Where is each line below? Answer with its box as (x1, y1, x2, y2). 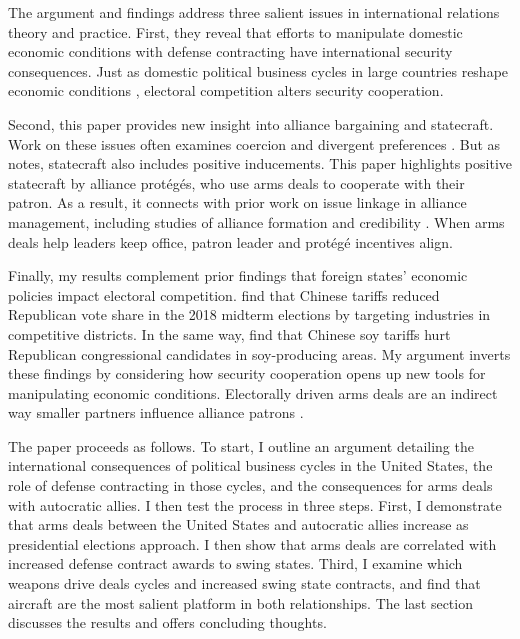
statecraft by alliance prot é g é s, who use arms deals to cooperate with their (8, 172, 465, 193)
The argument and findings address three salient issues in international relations (8, 2, 500, 22)
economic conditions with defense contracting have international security (8, 41, 453, 62)
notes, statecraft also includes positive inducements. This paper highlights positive (8, 153, 512, 174)
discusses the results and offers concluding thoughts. (8, 612, 327, 633)
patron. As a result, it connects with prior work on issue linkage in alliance (8, 192, 467, 213)
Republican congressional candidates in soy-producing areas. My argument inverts (8, 343, 511, 364)
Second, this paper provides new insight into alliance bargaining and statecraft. (8, 113, 494, 134)
